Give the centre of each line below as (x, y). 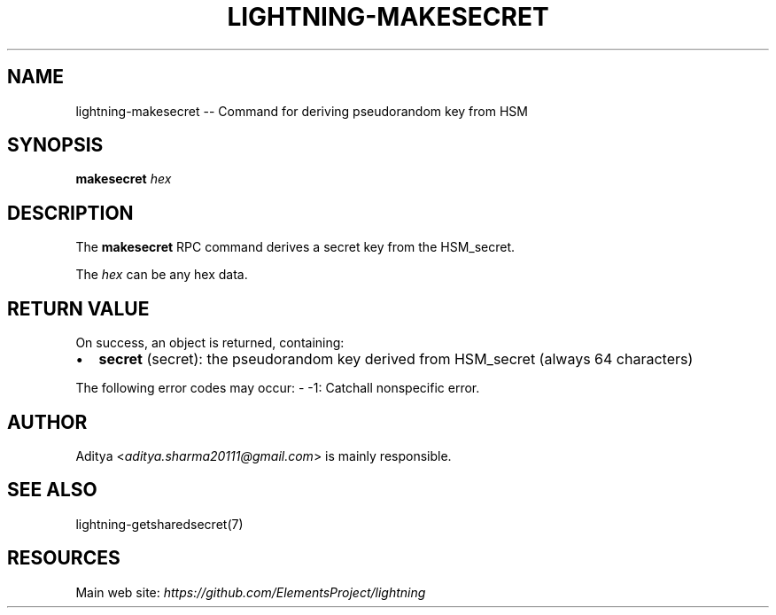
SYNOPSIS (55, 145)
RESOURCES (64, 558)
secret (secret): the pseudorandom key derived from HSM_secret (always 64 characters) (396, 359)
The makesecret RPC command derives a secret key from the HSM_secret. (295, 247)
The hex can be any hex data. (162, 275)
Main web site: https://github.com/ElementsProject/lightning (251, 592)
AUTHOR (47, 422)
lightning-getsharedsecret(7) (159, 524)
